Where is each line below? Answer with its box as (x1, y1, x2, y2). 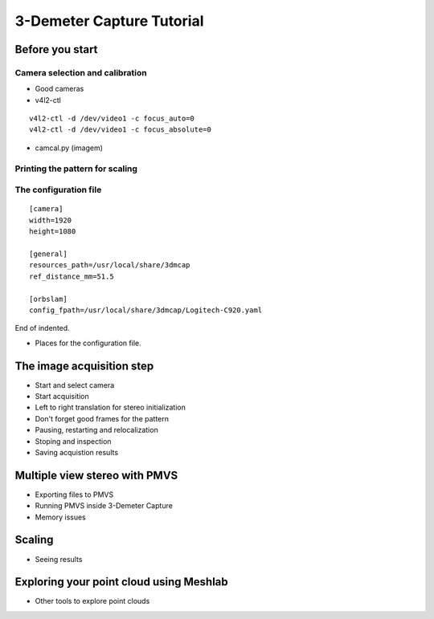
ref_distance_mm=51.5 (29, 271, 114, 281)
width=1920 (29, 215, 72, 225)
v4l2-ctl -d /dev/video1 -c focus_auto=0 (29, 114, 194, 124)
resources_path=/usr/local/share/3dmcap (29, 261, 190, 270)
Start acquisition (35, 391, 90, 401)
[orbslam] (29, 294, 68, 303)
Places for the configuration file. (35, 338, 141, 348)
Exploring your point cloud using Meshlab (14, 575, 228, 589)
